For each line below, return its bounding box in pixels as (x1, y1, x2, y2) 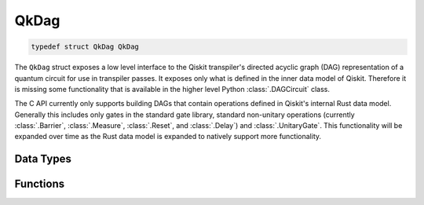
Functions (14, 178, 65, 191)
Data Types (14, 152, 72, 166)
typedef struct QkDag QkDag (31, 42, 139, 51)
